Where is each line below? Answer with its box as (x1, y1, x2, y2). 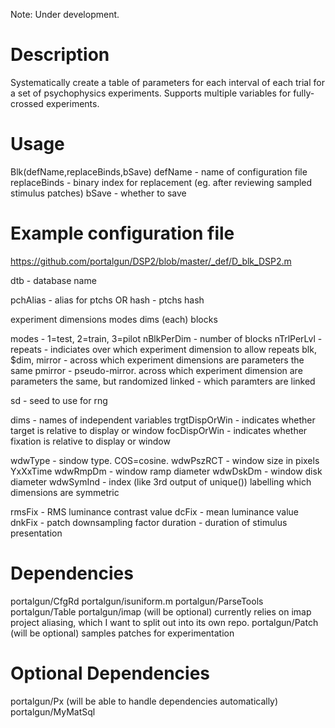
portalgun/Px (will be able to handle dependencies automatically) (10, 695, 279, 707)
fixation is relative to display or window (10, 435, 171, 447)
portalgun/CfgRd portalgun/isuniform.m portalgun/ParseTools (10, 595, 264, 607)
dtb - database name (10, 274, 97, 286)
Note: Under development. (10, 9, 120, 20)
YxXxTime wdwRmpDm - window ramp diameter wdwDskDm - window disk (10, 465, 323, 477)
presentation (10, 527, 63, 539)
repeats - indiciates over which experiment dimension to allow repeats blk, (10, 343, 317, 355)
